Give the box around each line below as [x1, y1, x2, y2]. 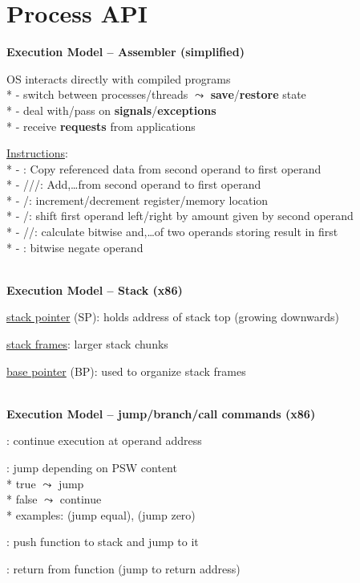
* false [6, 491, 38, 508]
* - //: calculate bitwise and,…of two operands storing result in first [6, 223, 338, 240]
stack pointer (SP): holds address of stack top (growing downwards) [6, 308, 339, 325]
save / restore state [210, 86, 306, 103]
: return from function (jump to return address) [6, 560, 241, 577]
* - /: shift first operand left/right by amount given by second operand [6, 207, 354, 224]
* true [6, 475, 36, 491]
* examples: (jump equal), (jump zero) [6, 506, 196, 523]
